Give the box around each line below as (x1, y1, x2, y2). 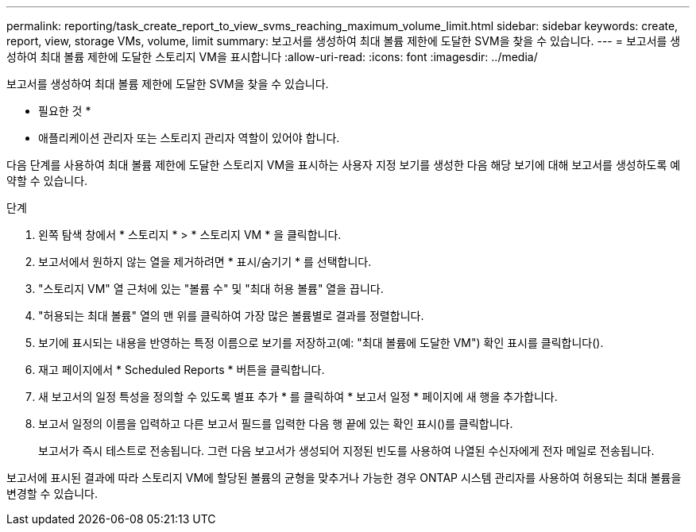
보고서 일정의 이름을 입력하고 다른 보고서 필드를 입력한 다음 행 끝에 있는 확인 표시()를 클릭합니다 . (38, 417, 513, 430)
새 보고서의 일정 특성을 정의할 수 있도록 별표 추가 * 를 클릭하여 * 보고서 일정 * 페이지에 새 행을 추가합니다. (38, 390, 558, 403)
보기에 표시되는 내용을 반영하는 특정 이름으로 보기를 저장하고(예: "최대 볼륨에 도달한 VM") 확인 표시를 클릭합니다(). (38, 336, 604, 349)
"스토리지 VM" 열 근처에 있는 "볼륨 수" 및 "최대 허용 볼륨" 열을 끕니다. (38, 282, 384, 295)
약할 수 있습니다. (6, 174, 88, 187)
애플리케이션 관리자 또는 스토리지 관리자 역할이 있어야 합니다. (38, 131, 340, 145)
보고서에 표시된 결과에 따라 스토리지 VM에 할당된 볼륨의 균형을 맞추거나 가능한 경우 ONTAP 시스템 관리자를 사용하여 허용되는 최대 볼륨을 (6, 471, 682, 484)
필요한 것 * (38, 104, 91, 118)
